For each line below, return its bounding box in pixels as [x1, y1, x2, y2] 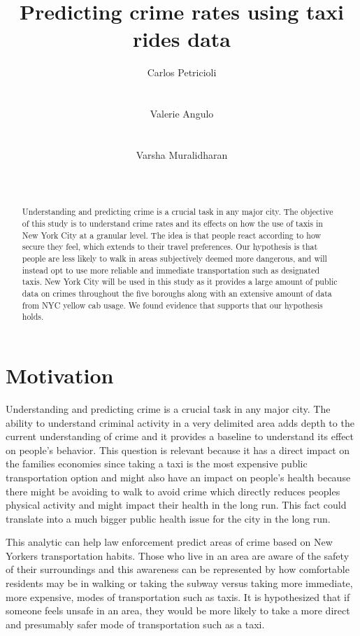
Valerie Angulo [150, 106, 214, 121]
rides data [132, 24, 231, 53]
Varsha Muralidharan [136, 147, 228, 162]
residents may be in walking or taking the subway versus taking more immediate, [6, 576, 353, 591]
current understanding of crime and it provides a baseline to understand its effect [6, 429, 354, 444]
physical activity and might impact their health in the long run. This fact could [6, 497, 347, 512]
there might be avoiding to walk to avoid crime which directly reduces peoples [6, 483, 340, 498]
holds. [22, 311, 44, 323]
